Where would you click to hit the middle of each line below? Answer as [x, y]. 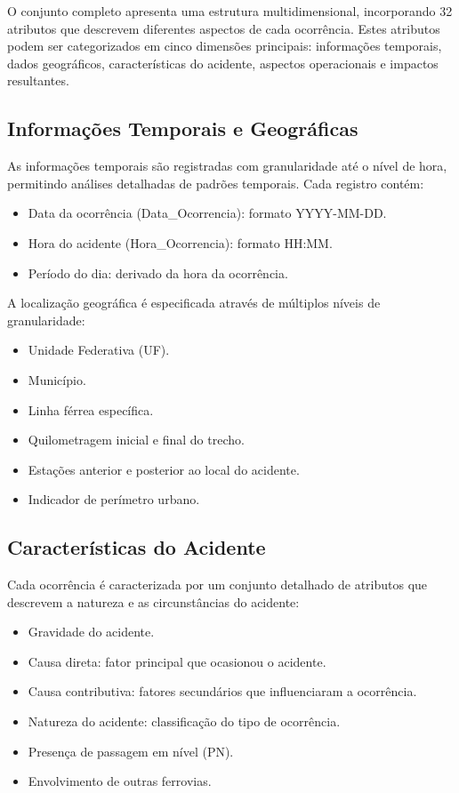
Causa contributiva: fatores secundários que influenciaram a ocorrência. [222, 691]
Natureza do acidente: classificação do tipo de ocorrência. [184, 721]
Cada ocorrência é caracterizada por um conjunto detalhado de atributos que [217, 585]
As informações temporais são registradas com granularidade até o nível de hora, [227, 166]
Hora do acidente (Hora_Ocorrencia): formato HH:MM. [180, 242]
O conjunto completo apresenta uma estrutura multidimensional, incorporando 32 [230, 11]
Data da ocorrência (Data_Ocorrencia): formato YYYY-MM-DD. [207, 213]
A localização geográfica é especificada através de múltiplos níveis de [194, 303]
